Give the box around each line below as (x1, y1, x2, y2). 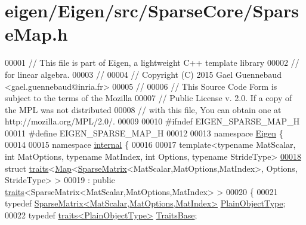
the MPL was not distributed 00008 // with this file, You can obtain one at (5, 103, 282, 115)
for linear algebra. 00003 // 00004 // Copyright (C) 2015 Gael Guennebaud (5, 68, 282, 80)
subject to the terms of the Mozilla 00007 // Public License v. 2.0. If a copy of (5, 92, 292, 104)
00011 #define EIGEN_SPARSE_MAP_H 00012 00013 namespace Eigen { (5, 126, 283, 139)
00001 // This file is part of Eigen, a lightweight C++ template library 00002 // (5, 56, 299, 69)
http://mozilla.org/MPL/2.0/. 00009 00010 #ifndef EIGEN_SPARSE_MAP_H (5, 115, 300, 127)
